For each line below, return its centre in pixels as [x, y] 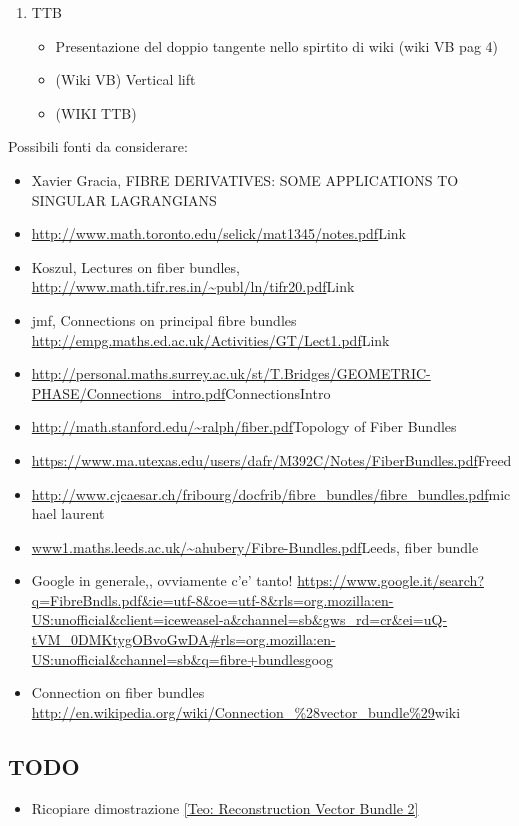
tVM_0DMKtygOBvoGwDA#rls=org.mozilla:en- [183, 639]
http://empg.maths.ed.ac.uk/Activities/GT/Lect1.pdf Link [210, 339]
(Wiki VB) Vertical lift [125, 79]
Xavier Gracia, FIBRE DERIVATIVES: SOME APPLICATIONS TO [245, 179]
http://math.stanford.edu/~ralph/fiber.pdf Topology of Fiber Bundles [244, 426]
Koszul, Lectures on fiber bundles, [135, 266]
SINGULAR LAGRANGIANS [124, 199]
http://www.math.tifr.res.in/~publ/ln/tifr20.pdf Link [193, 286]
